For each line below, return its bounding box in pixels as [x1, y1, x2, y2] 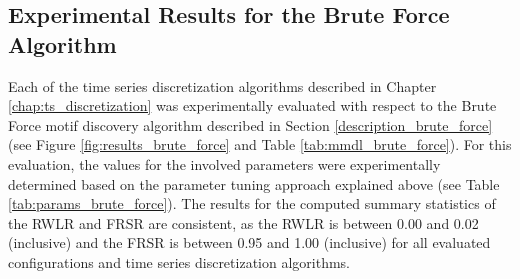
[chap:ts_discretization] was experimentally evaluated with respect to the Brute [8, 95, 497, 116]
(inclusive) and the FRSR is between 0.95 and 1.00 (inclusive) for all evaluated [8, 232, 491, 253]
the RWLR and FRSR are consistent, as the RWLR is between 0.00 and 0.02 [8, 212, 479, 233]
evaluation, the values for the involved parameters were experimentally [8, 153, 441, 174]
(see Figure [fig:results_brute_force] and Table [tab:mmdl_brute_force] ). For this [8, 134, 512, 155]
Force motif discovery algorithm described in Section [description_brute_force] [8, 114, 493, 135]
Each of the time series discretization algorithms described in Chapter [8, 75, 437, 96]
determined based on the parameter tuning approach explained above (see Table [8, 173, 500, 194]
